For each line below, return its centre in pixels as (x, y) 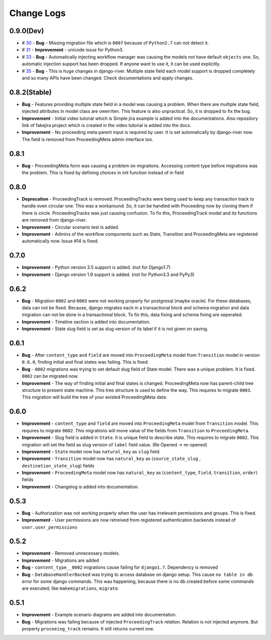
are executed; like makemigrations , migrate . (71, 588)
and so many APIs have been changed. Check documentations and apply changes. (108, 78)
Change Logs (38, 13)
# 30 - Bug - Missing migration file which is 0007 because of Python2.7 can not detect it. (115, 43)
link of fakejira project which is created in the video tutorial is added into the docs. (107, 125)
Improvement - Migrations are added (60, 560)
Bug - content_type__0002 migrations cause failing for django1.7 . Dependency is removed (120, 567)
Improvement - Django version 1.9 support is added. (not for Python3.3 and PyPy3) (108, 274)
